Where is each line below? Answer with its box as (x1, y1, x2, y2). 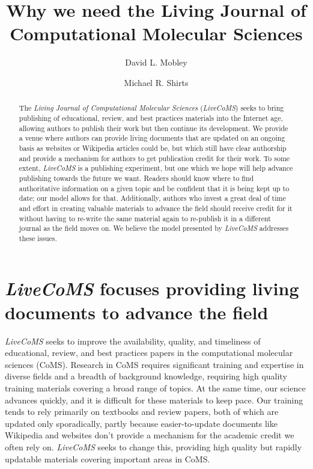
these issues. (19, 233, 57, 243)
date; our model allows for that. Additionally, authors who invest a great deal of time (19, 193, 286, 203)
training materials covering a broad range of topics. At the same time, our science (5, 381, 306, 394)
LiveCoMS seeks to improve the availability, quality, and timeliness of (5, 334, 261, 347)
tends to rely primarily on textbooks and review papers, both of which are (5, 405, 279, 418)
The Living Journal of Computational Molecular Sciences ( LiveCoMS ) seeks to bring (19, 103, 284, 113)
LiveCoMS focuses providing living (5, 276, 299, 301)
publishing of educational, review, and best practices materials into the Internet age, (19, 112, 283, 123)
